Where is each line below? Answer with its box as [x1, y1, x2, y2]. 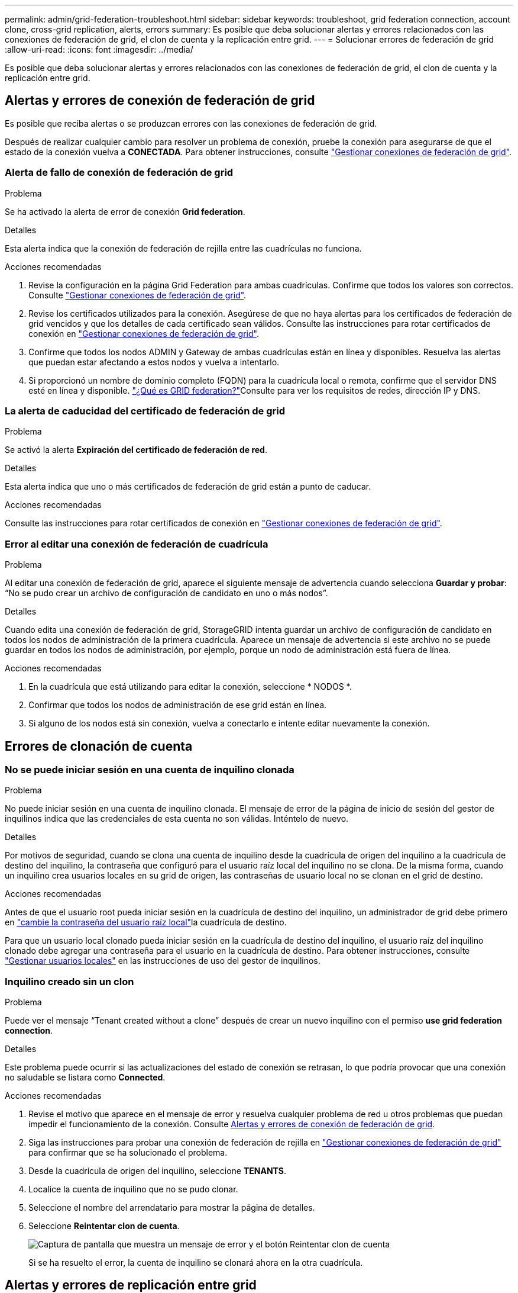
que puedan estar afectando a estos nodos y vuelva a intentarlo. [28, 356, 280, 367]
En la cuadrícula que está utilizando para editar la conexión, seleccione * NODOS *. [28, 681, 352, 692]
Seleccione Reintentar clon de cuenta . [28, 1221, 180, 1231]
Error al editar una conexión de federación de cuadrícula [5, 538, 268, 550]
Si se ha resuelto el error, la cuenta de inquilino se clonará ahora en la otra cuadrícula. [28, 1257, 363, 1268]
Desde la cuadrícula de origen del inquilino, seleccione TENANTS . [28, 1166, 287, 1176]
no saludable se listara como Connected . [5, 1072, 166, 1083]
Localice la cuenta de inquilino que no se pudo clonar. [28, 1184, 238, 1195]
